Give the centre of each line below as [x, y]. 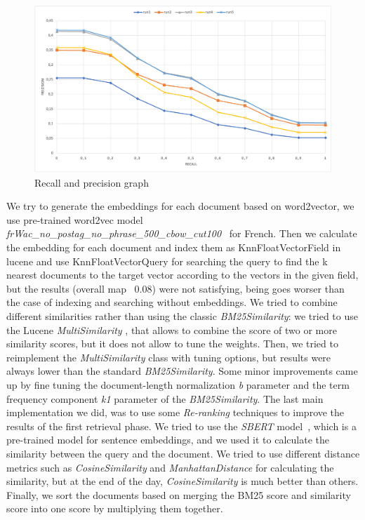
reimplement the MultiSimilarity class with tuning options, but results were [169, 357]
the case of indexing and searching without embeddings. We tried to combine [172, 302]
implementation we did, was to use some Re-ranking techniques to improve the [175, 412]
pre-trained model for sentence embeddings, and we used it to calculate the [168, 440]
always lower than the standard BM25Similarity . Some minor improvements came [182, 371]
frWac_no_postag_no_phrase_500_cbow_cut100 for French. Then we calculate [182, 233]
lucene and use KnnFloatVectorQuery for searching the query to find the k [167, 261]
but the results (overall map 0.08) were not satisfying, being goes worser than [175, 288]
